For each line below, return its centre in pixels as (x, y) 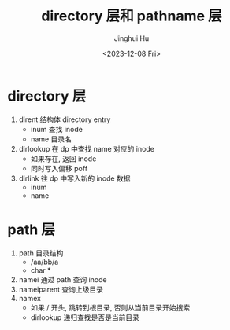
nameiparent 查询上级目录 (61, 289)
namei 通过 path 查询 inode (63, 279)
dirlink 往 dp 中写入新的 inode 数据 (74, 178)
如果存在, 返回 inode (63, 159)
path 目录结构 (41, 253)
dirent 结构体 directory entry (65, 119)
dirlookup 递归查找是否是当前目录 (85, 317)
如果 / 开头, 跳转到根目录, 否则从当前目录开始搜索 (110, 307)
